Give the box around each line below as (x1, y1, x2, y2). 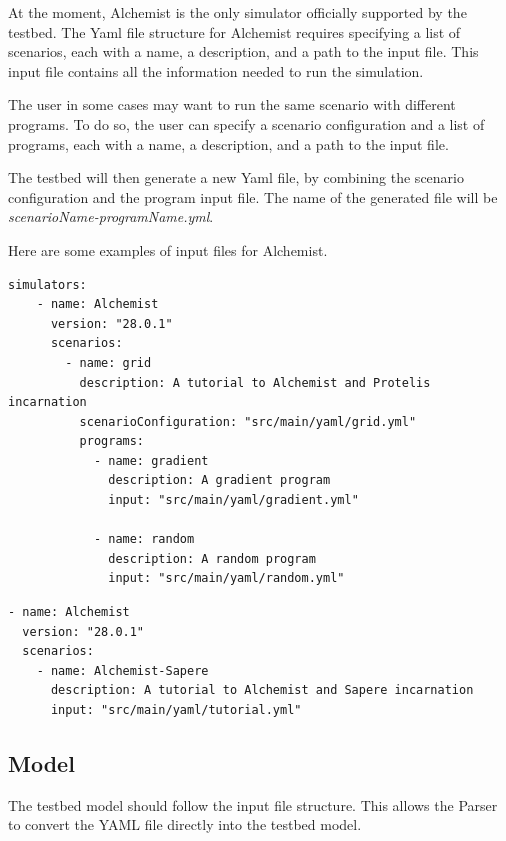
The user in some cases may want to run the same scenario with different (8, 94, 456, 115)
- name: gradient (93, 453, 209, 468)
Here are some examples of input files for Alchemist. (8, 239, 328, 260)
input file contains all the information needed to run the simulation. (8, 60, 424, 81)
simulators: (8, 277, 87, 292)
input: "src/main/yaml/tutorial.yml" (50, 703, 302, 717)
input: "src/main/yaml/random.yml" (108, 571, 345, 586)
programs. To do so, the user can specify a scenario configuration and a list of (8, 113, 485, 134)
